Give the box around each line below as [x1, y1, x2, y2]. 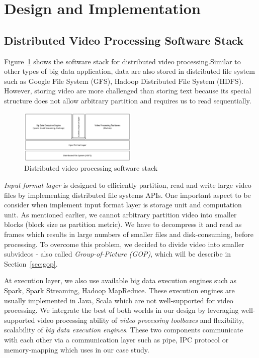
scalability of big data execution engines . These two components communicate [4, 324, 243, 335]
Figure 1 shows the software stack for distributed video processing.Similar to [4, 56, 241, 66]
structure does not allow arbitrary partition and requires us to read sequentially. [4, 95, 251, 105]
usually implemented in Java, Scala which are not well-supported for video [4, 295, 233, 305]
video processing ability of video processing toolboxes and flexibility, [37, 314, 244, 325]
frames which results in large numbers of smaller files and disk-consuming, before [4, 228, 253, 239]
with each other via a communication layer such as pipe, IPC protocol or [4, 334, 229, 344]
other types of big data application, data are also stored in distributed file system [4, 66, 255, 76]
